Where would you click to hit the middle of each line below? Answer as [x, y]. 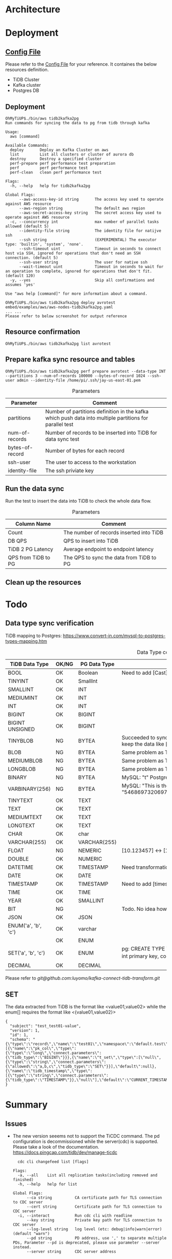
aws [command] [25, 137]
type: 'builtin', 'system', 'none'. [44, 244]
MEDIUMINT [23, 698]
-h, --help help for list [48, 1185]
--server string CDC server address [71, 1252]
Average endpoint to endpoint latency [108, 549]
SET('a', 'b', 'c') [26, 953]
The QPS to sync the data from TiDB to [110, 558]
